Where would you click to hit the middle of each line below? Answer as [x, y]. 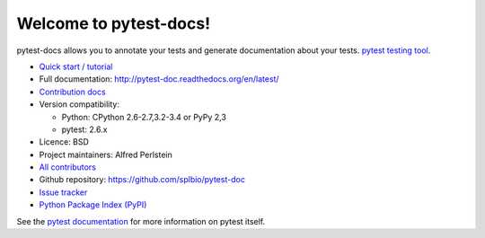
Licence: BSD [64, 142]
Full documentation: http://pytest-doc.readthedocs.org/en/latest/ [159, 79]
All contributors [67, 167]
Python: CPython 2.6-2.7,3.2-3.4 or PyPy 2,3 [144, 117]
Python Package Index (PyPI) [93, 205]
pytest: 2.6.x [84, 129]
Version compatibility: [79, 104]
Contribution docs [73, 92]
